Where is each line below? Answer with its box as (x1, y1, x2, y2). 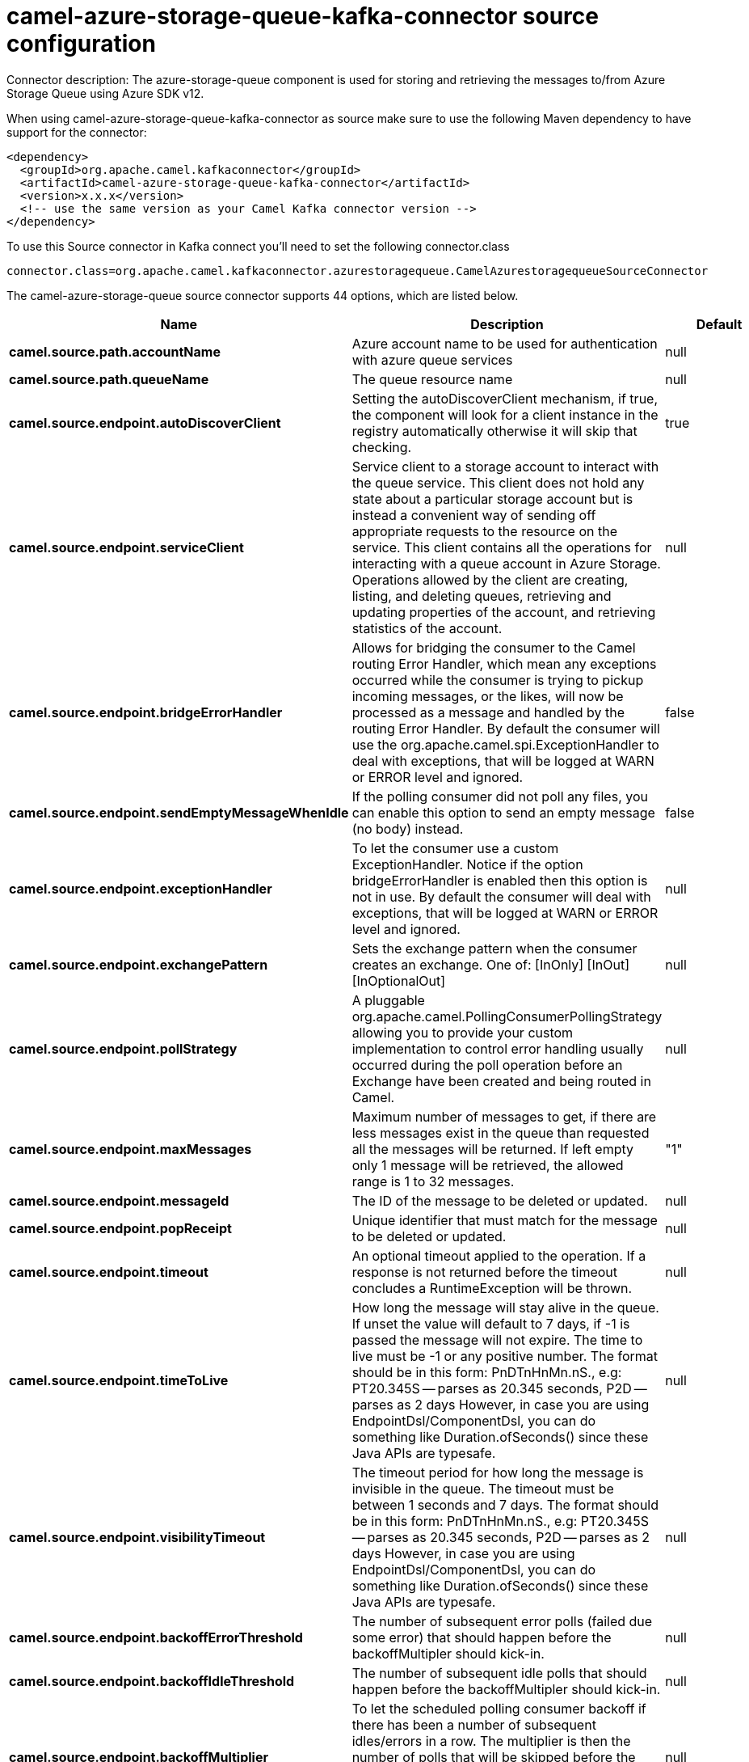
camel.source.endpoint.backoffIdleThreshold (9, 1672, 295, 1689)
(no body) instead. (351, 820, 464, 837)
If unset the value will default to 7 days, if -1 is (351, 1315, 630, 1332)
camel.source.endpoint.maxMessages (9, 1140, 252, 1157)
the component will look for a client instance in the (351, 406, 659, 423)
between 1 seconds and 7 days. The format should (351, 1496, 659, 1513)
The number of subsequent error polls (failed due (351, 1612, 653, 1629)
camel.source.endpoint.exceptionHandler (9, 880, 272, 897)
